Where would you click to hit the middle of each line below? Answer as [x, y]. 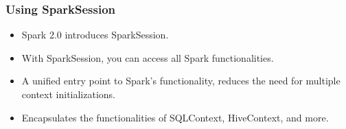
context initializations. [69, 94]
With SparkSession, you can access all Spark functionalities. [148, 57]
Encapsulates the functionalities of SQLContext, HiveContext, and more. [175, 117]
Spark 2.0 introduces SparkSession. [95, 35]
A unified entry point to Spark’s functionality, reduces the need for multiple [181, 81]
